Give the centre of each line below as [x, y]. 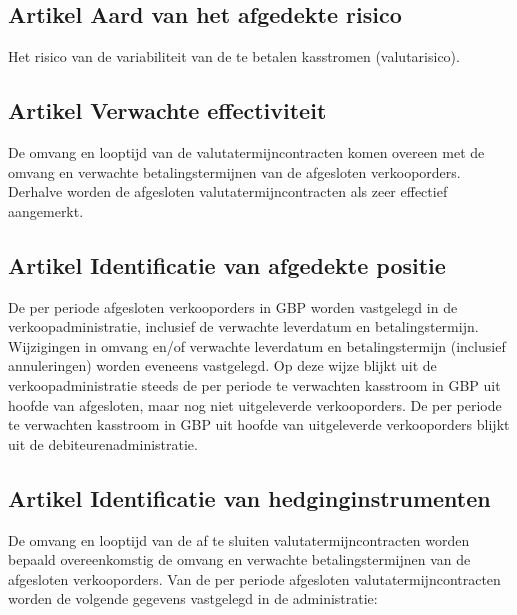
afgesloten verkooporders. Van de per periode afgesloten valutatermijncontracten [254, 578]
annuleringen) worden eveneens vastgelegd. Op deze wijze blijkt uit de [222, 365]
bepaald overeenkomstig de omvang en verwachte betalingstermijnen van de [239, 559]
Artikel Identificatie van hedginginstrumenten [249, 497]
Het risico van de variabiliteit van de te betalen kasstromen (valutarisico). [234, 56]
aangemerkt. [46, 210]
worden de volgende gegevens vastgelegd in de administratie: [193, 598]
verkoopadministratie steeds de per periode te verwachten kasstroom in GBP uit [254, 384]
